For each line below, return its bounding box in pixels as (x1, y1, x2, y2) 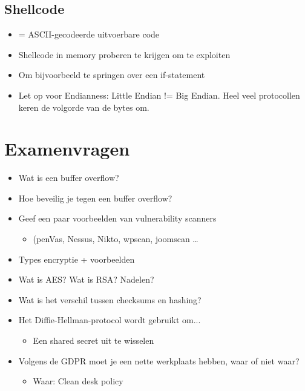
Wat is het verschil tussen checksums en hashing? (18, 293, 202, 306)
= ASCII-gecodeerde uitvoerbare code (18, 28, 160, 41)
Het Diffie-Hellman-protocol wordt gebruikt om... (18, 314, 201, 326)
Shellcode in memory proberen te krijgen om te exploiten (18, 48, 231, 61)
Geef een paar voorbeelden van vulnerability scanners (18, 212, 217, 225)
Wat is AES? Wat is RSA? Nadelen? (18, 273, 154, 286)
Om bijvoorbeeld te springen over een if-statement (18, 68, 205, 81)
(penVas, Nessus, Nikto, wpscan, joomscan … (33, 232, 198, 245)
